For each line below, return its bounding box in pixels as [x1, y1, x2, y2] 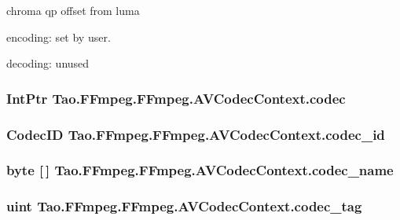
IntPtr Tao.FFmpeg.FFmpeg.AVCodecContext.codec [6, 88, 346, 108]
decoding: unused [6, 55, 90, 71]
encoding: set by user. [6, 28, 111, 45]
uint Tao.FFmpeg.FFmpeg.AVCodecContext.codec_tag [6, 196, 362, 216]
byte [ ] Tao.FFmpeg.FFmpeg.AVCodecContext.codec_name [6, 160, 394, 180]
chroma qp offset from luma [6, 2, 140, 18]
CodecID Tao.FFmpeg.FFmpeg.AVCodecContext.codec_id [6, 124, 385, 144]
